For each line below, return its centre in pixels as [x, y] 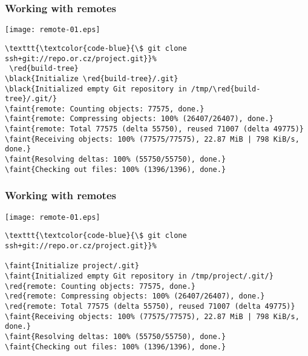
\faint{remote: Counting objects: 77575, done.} [105, 109]
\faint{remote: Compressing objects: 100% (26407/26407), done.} [139, 119]
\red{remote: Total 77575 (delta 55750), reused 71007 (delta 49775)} [150, 306]
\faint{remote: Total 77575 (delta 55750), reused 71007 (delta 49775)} [154, 129]
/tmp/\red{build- [226, 89]
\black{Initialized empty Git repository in [96, 89]
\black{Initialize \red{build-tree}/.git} [92, 78]
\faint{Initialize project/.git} [72, 266]
